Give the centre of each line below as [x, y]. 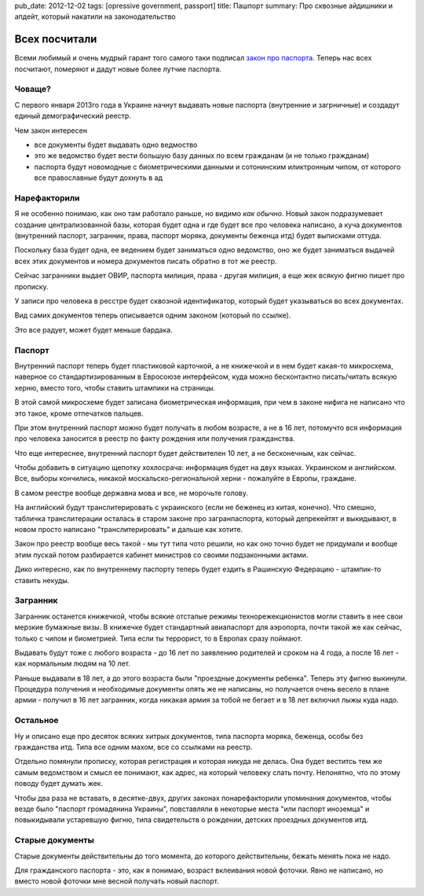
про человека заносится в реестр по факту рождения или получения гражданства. [155, 439]
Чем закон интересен [51, 130]
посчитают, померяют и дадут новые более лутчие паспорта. [118, 69]
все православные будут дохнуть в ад [98, 178]
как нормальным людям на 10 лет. [73, 663]
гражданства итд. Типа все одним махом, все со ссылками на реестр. [133, 747]
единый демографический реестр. [73, 116]
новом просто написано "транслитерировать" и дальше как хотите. [129, 530]
